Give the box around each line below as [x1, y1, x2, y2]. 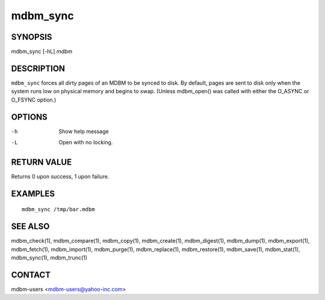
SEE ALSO [11, 221, 50, 231]
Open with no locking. [58, 139, 113, 146]
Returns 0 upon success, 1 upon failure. [11, 173, 110, 180]
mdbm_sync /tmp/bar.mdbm [22, 206, 95, 213]
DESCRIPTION [11, 63, 66, 73]
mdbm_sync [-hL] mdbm [11, 48, 72, 55]
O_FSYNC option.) [11, 96, 57, 103]
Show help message [58, 127, 109, 135]
